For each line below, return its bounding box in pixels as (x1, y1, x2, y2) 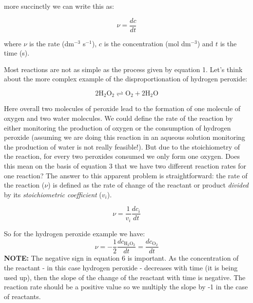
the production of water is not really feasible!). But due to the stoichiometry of (4, 141, 240, 151)
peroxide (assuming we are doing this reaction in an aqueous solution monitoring (4, 132, 245, 142)
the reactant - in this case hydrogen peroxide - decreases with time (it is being (4, 263, 238, 273)
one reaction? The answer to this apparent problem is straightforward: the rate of (4, 170, 248, 180)
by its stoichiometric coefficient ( (4, 189, 102, 199)
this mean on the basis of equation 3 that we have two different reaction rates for (4, 161, 247, 171)
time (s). (4, 48, 30, 58)
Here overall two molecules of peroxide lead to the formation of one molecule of (4, 103, 241, 114)
